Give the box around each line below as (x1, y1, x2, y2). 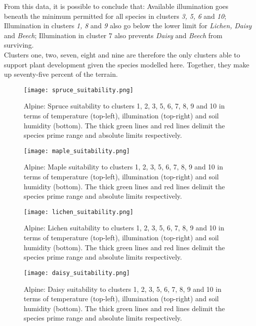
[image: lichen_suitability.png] (24, 208, 133, 216)
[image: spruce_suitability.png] (24, 86, 133, 94)
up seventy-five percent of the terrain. (4, 69, 118, 79)
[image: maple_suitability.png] (24, 147, 130, 155)
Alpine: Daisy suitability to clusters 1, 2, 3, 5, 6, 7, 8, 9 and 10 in (24, 283, 221, 294)
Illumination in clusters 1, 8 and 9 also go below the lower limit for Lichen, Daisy (4, 20, 252, 31)
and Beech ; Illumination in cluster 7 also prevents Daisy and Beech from (4, 30, 222, 40)
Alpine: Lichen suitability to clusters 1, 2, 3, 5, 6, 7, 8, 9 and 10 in (24, 222, 224, 233)
